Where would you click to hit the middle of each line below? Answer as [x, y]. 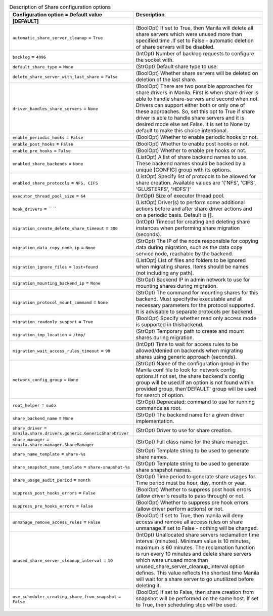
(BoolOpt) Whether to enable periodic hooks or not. [197, 137]
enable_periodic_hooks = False [48, 137]
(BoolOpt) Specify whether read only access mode [196, 318]
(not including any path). [165, 273]
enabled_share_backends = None [48, 164]
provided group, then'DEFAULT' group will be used [196, 389]
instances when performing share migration [188, 228]
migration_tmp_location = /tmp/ [49, 334]
